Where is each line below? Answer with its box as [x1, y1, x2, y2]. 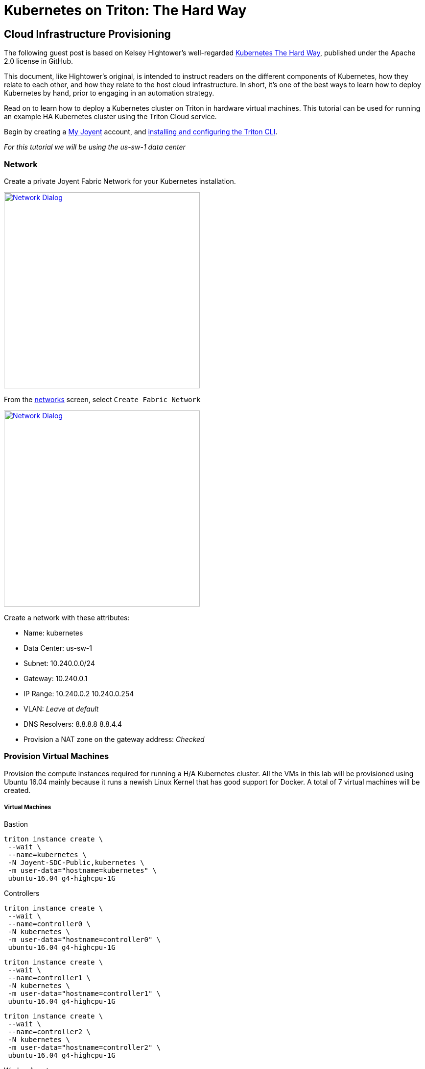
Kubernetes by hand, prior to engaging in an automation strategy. [4, 89, 214, 98]
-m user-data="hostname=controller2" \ [8, 1044, 161, 1052]
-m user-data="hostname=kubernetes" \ [8, 866, 157, 875]
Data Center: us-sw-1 [24, 643, 93, 652]
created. [4, 786, 31, 794]
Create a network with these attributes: [4, 613, 130, 622]
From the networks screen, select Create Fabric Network [4, 395, 201, 404]
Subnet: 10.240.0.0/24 [24, 659, 95, 667]
